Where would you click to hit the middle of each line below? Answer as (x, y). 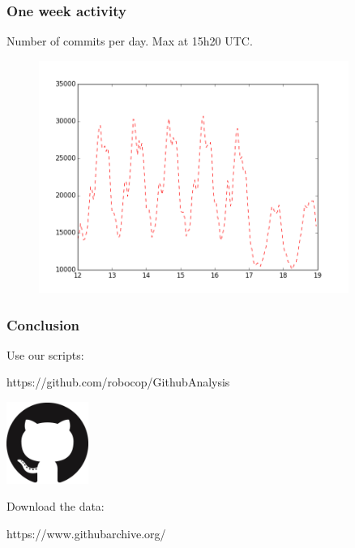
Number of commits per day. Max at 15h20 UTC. (130, 41)
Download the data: (56, 506)
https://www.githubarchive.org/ (86, 533)
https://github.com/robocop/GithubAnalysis (118, 382)
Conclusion (43, 324)
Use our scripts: (45, 354)
